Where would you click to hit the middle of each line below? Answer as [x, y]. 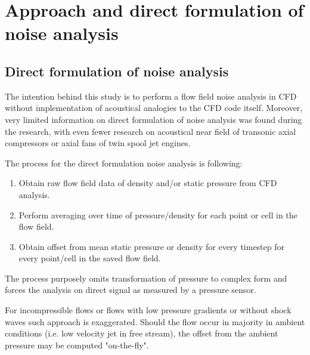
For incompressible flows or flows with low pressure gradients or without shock [148, 310]
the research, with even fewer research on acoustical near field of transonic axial [151, 131]
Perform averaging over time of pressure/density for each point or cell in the [158, 214]
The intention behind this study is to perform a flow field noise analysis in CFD [151, 96]
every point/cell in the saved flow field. [90, 258]
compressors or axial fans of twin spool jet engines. [98, 143]
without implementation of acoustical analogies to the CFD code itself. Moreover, [154, 108]
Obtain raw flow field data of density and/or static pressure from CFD [148, 183]
